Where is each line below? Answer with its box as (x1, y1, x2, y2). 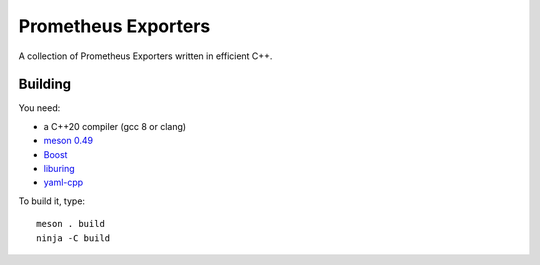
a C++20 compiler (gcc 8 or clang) (43, 120, 187, 132)
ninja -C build (36, 232, 111, 244)
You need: (18, 102, 61, 114)
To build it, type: (18, 195, 85, 207)
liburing (43, 163, 75, 175)
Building (18, 76, 72, 93)
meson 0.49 (43, 135, 94, 147)
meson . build (36, 218, 105, 230)
